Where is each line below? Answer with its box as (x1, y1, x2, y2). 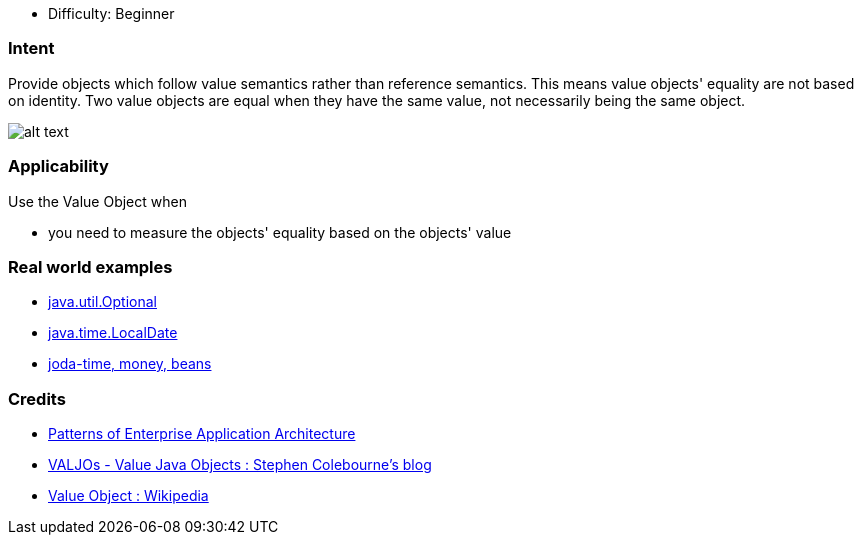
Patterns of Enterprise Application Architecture (48, 425, 356, 442)
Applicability (8, 156, 109, 177)
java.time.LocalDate (48, 324, 178, 342)
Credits (8, 388, 66, 409)
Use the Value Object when (8, 192, 187, 210)
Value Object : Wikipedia (48, 487, 209, 504)
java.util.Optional (48, 293, 157, 311)
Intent (8, 38, 55, 59)
